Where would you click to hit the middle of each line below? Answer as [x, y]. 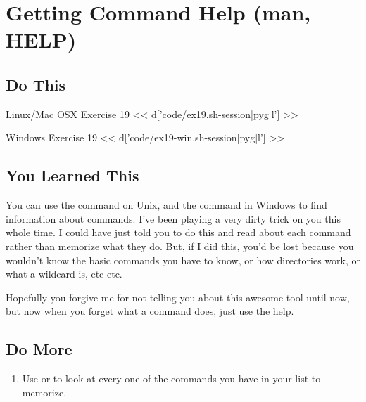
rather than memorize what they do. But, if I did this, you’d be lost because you [180, 246]
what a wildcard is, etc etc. [64, 274]
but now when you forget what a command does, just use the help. [150, 311]
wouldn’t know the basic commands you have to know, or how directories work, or [183, 260]
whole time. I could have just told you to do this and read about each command [178, 232]
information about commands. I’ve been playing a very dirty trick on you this [173, 218]
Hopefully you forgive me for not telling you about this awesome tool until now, [178, 297]
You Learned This [72, 175]
